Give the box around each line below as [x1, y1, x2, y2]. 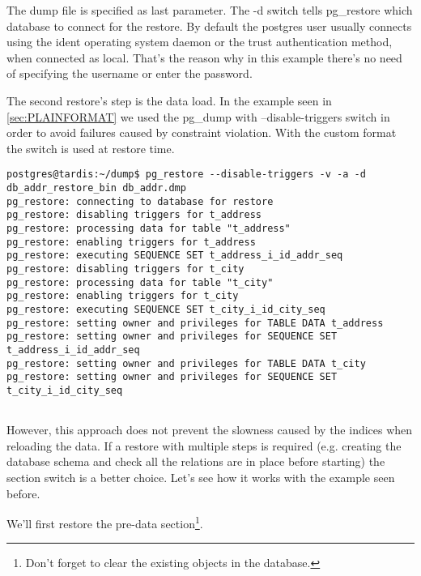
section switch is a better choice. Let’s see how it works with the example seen [6, 468, 395, 485]
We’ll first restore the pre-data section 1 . [6, 513, 203, 531]
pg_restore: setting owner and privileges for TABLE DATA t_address [6, 317, 384, 329]
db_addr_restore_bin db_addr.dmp [6, 182, 186, 194]
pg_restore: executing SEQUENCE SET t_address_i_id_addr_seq [6, 250, 343, 262]
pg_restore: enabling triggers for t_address [6, 236, 256, 248]
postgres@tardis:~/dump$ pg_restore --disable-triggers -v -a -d [6, 169, 366, 181]
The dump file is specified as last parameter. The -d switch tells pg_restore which [6, 2, 413, 18]
